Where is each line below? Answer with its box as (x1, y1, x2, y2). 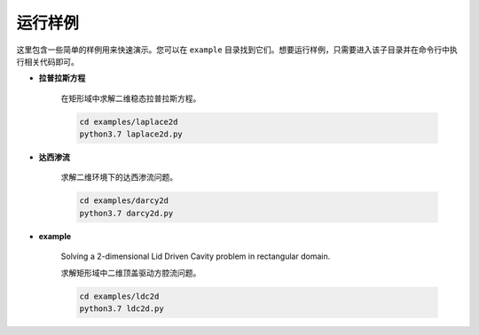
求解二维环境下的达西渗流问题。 (60, 172, 177, 183)
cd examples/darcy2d (79, 196, 169, 206)
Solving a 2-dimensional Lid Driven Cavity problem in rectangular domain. (60, 251, 331, 261)
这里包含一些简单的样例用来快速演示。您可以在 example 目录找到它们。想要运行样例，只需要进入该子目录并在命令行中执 (16, 44, 458, 55)
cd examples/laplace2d (79, 116, 178, 127)
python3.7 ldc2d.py (79, 303, 164, 314)
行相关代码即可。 (16, 56, 79, 66)
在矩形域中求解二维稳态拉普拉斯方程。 (60, 93, 201, 104)
